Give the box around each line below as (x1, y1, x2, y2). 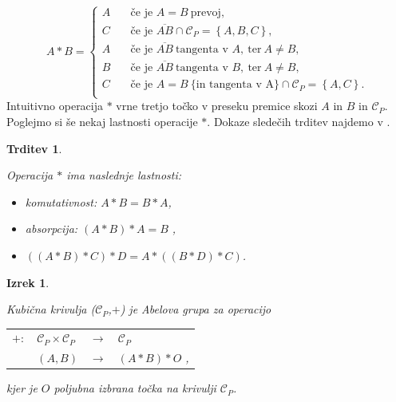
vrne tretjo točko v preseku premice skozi (116, 97, 318, 114)
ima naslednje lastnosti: (66, 167, 182, 183)
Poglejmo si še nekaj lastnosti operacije (6, 112, 198, 129)
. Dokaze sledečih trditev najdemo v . (207, 112, 390, 129)
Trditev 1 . (6, 140, 62, 156)
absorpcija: (25, 220, 78, 237)
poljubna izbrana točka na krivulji (53, 380, 216, 396)
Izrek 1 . (6, 274, 49, 290)
